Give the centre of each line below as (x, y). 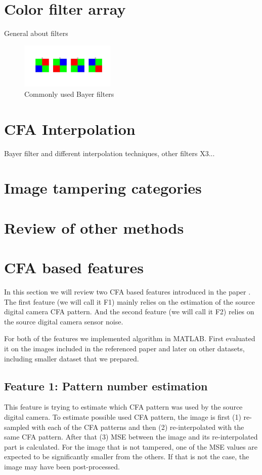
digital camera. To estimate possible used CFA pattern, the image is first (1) (123, 416)
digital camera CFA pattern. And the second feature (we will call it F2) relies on (129, 312)
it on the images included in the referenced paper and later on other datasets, (124, 348)
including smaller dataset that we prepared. (72, 358)
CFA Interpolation (70, 129)
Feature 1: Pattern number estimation (106, 386)
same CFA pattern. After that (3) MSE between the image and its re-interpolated (131, 437)
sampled (17, 427)
